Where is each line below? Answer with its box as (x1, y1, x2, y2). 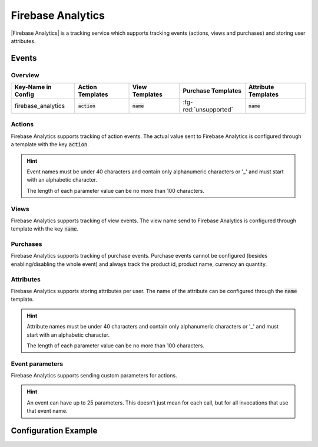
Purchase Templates (183, 87, 241, 95)
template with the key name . (11, 225, 79, 232)
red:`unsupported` (183, 106, 234, 114)
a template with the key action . (11, 141, 90, 148)
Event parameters (11, 360, 64, 368)
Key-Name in (14, 83, 52, 91)
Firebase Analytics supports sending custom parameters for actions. (11, 372, 177, 379)
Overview (11, 71, 39, 79)
